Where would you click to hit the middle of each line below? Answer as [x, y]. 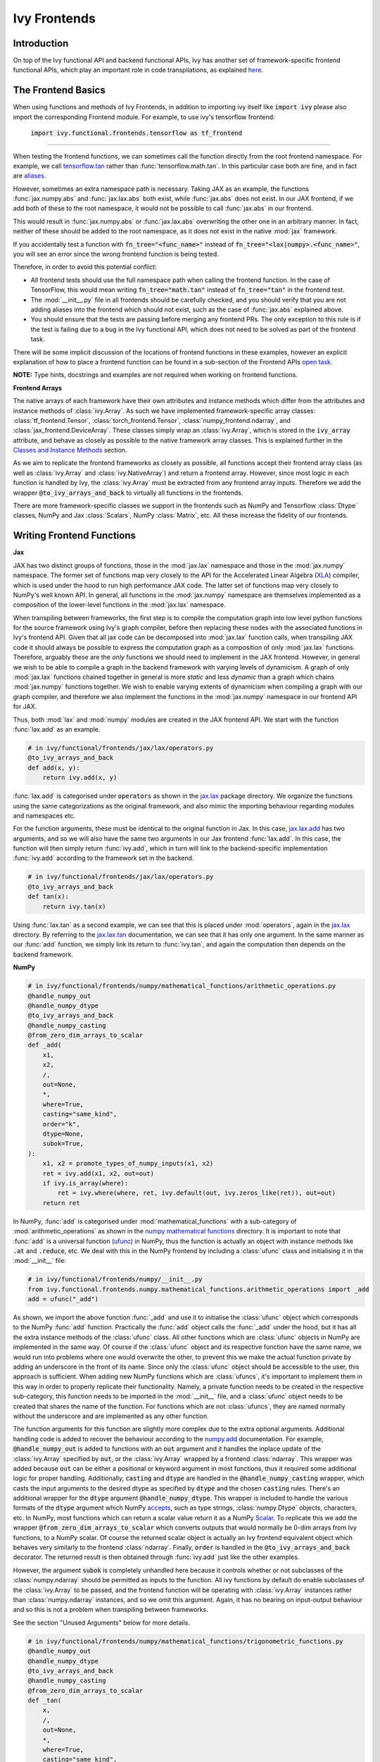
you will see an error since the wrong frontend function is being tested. [116, 254]
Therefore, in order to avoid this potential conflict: [85, 267]
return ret [61, 1203]
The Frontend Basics [59, 91]
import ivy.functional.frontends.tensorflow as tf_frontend [137, 133]
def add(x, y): [54, 768]
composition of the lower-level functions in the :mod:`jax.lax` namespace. [119, 605]
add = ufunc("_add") [63, 1299]
